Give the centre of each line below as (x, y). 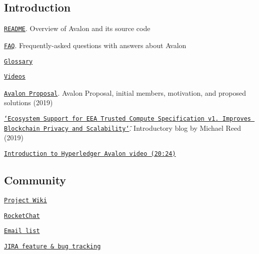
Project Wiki (25, 200)
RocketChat (22, 216)
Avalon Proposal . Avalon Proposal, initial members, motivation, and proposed (125, 92)
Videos (15, 77)
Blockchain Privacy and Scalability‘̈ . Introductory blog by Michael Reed (123, 128)
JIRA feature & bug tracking (52, 246)
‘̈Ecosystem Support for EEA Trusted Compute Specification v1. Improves (127, 119)
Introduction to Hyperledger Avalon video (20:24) (90, 154)
